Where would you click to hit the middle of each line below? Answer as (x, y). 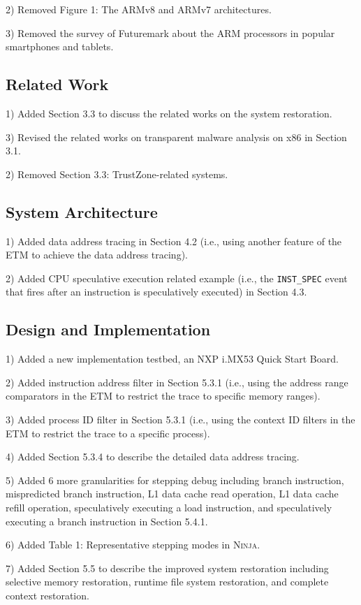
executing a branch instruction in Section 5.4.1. (107, 521)
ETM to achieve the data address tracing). (97, 255)
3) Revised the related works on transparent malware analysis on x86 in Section (176, 137)
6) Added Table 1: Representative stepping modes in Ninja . (133, 545)
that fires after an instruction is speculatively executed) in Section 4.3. (156, 292)
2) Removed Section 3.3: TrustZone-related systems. (117, 174)
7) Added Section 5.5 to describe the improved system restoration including (167, 568)
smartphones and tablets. (60, 46)
